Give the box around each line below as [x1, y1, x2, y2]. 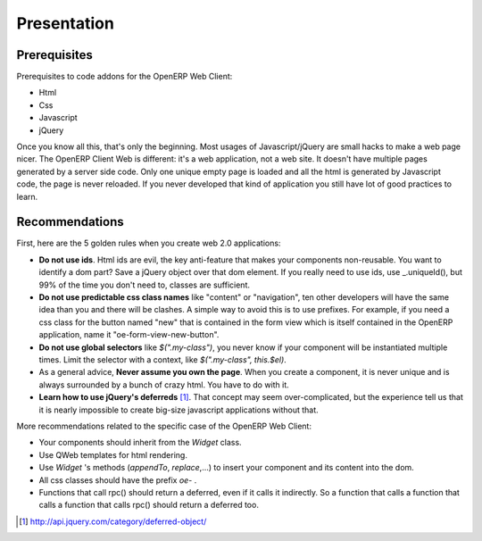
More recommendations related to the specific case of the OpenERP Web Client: [16, 420, 312, 431]
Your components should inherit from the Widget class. [38, 437, 242, 448]
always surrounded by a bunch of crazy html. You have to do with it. [38, 379, 289, 390]
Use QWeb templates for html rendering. [38, 449, 187, 460]
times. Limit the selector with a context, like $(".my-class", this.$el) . [38, 354, 287, 365]
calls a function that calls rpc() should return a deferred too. [38, 500, 259, 511]
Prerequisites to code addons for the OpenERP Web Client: [16, 71, 233, 82]
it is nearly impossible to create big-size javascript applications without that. [38, 404, 319, 415]
